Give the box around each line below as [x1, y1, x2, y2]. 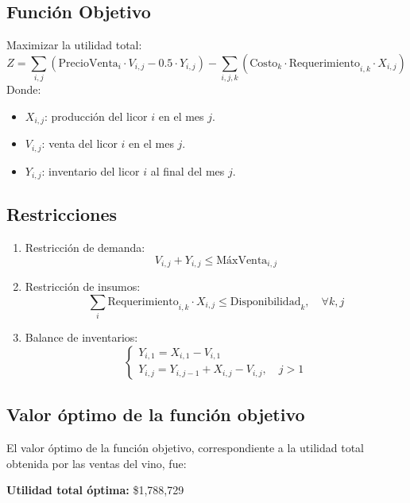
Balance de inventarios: [25, 329, 138, 346]
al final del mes [150, 162, 225, 179]
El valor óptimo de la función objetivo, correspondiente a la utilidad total [6, 439, 365, 456]
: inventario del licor [41, 162, 140, 179]
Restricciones [6, 202, 118, 226]
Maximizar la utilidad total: [6, 37, 142, 53]
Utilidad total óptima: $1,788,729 [6, 482, 184, 498]
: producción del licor [44, 107, 148, 124]
